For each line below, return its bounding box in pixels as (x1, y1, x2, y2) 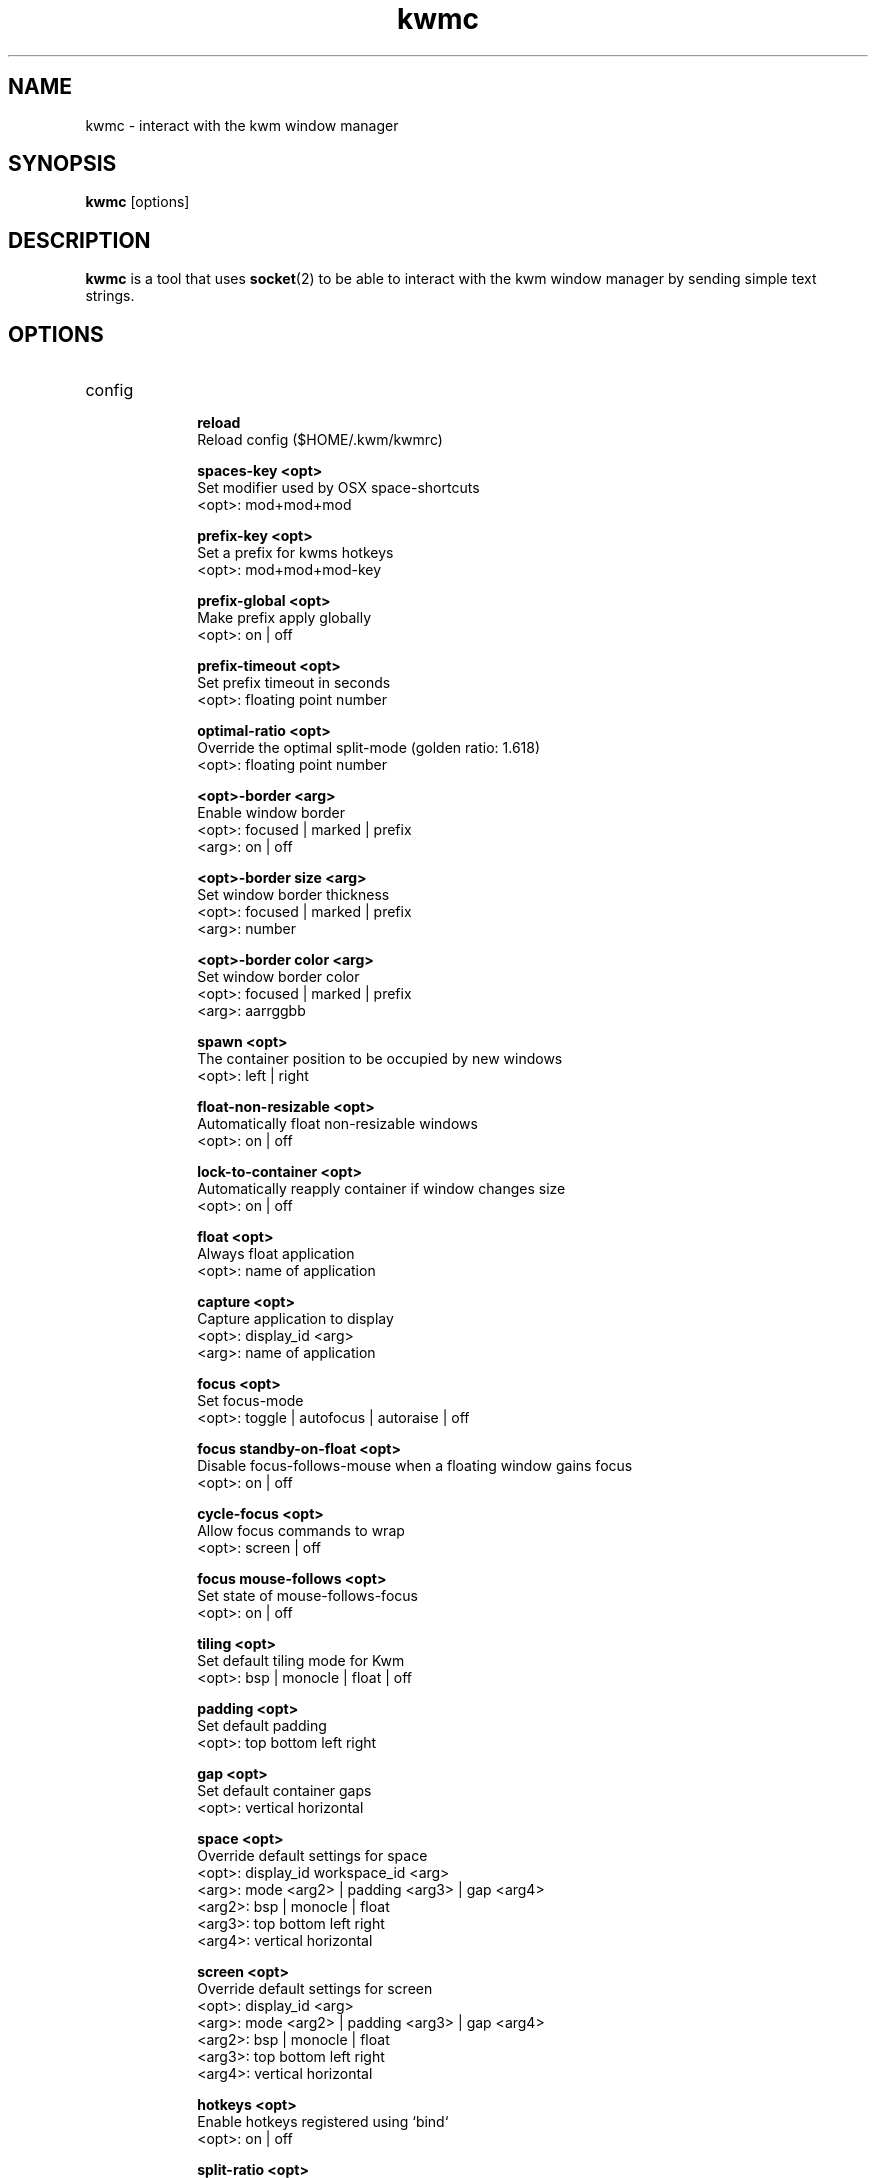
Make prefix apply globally (197, 609, 372, 627)
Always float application (197, 1245, 355, 1263)
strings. (85, 287, 135, 305)
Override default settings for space (197, 1847, 428, 1865)
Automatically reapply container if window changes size (197, 1180, 566, 1198)
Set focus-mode (197, 1392, 304, 1410)
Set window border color (197, 968, 360, 986)
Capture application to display (197, 1310, 394, 1328)
